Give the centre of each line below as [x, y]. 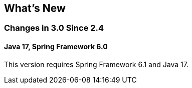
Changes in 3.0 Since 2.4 [54, 28]
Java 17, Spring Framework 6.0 [56, 47]
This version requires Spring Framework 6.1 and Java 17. [96, 64]
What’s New [35, 8]
